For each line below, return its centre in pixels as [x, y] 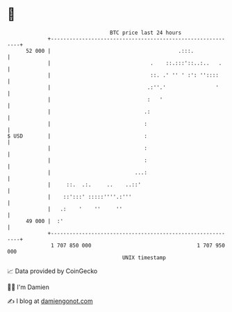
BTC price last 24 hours [146, 33]
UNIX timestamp [144, 257]
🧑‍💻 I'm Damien [28, 287]
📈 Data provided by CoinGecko [52, 271]
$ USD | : [77, 136]
